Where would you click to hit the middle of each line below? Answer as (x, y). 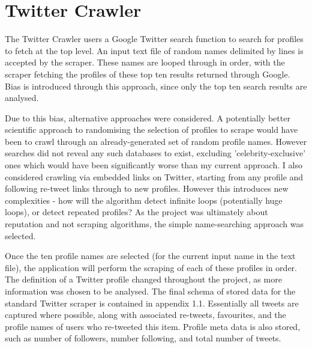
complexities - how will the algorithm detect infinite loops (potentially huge (144, 200)
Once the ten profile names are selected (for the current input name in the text (150, 256)
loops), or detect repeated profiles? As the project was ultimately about (136, 212)
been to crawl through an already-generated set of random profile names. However (156, 141)
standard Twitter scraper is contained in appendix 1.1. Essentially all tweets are (152, 303)
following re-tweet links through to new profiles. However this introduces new (147, 188)
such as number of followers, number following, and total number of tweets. (143, 338)
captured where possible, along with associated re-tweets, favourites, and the (145, 315)
